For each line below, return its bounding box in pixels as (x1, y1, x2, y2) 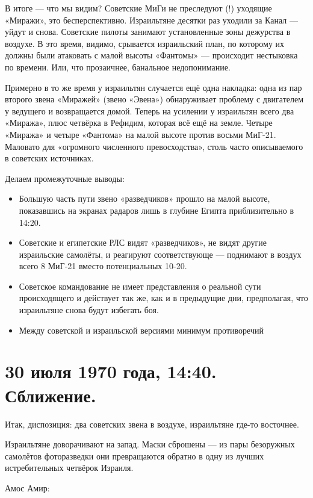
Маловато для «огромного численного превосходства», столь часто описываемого (5, 140, 303, 152)
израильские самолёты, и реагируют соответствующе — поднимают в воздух (19, 247, 302, 260)
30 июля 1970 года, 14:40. (5, 359, 217, 384)
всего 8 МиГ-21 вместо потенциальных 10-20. (19, 260, 187, 272)
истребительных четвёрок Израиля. (5, 461, 134, 474)
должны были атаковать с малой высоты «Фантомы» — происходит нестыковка (5, 49, 298, 61)
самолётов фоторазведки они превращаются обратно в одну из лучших (5, 449, 264, 462)
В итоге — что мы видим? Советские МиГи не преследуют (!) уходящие (5, 2, 272, 14)
